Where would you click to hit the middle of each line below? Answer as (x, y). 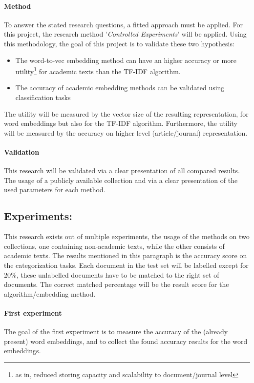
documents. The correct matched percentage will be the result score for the (116, 284)
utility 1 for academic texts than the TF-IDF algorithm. (98, 71)
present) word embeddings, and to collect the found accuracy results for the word (126, 341)
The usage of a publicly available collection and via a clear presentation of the (121, 180)
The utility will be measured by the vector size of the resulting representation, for (126, 113)
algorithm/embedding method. (50, 293)
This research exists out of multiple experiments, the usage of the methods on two (127, 236)
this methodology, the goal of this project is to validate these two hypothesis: (119, 43)
